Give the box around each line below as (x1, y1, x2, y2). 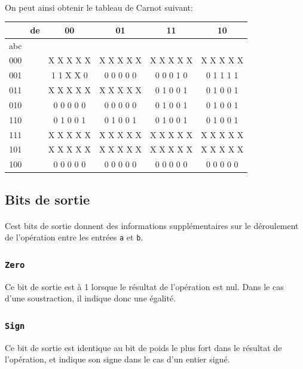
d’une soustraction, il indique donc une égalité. (5, 292, 176, 304)
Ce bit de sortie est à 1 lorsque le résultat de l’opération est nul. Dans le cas (5, 280, 284, 292)
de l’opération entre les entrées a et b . (5, 231, 143, 243)
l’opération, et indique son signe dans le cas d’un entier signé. (5, 353, 230, 365)
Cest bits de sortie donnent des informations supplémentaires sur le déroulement (5, 219, 299, 231)
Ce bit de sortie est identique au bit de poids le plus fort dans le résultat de (5, 341, 282, 353)
